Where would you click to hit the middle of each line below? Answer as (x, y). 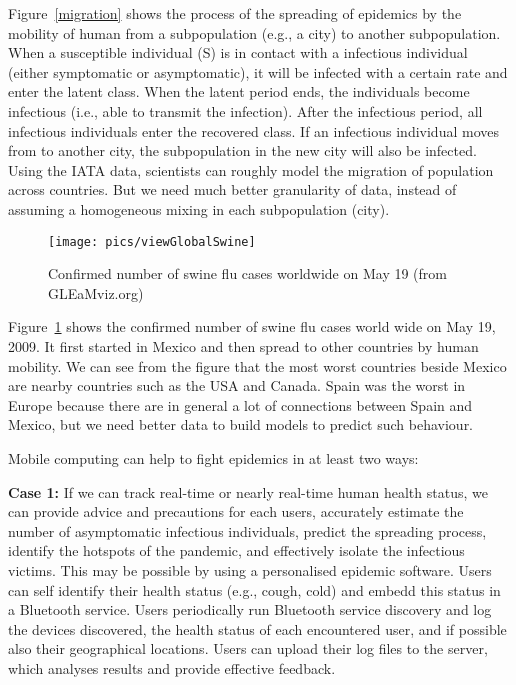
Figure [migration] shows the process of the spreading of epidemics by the (235, 13)
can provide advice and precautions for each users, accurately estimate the (236, 511)
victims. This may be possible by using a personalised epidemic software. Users (250, 569)
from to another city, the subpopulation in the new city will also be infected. (242, 150)
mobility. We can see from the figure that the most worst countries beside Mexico (257, 365)
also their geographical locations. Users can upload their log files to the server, (248, 648)
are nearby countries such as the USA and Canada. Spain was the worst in (237, 385)
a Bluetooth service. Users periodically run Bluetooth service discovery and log (250, 609)
